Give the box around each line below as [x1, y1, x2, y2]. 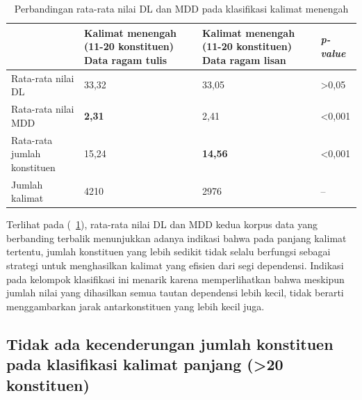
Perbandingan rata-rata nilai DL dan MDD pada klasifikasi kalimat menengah [14, 1, 349, 15]
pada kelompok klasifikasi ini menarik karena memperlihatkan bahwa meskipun [6, 271, 345, 286]
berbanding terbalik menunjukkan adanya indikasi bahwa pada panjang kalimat [6, 230, 347, 245]
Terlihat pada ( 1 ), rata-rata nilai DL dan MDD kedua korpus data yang [6, 217, 318, 232]
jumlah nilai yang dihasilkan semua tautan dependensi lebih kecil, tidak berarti [6, 285, 344, 300]
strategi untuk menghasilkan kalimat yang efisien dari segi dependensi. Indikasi [6, 258, 344, 272]
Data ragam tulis [83, 52, 167, 67]
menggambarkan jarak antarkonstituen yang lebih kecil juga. [6, 298, 265, 313]
